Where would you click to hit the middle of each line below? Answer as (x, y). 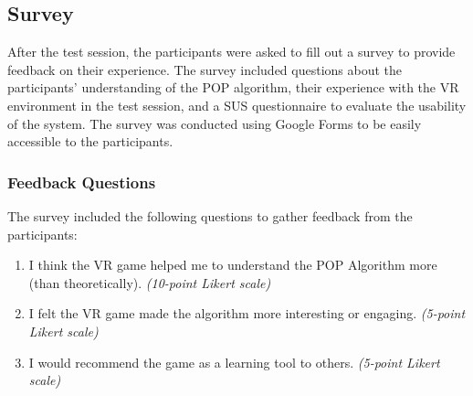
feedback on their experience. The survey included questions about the (205, 69)
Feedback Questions (82, 182)
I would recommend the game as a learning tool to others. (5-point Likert (234, 362)
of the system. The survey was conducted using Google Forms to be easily (215, 123)
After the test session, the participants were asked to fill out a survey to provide (231, 52)
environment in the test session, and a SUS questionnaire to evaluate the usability (237, 105)
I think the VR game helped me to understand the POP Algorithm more (233, 265)
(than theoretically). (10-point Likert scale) (150, 282)
